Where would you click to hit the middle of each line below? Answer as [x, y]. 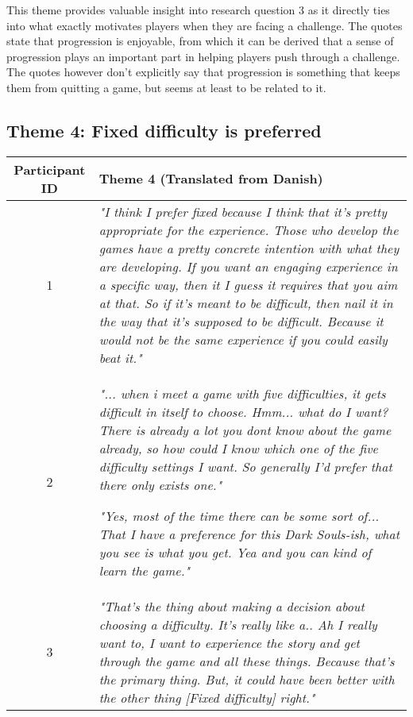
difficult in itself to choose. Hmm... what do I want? [243, 411]
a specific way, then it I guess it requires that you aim [248, 284]
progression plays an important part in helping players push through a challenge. [203, 56]
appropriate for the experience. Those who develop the [249, 229]
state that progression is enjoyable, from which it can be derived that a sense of [200, 41]
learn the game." [144, 570]
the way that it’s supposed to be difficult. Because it [241, 321]
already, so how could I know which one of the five [238, 448]
